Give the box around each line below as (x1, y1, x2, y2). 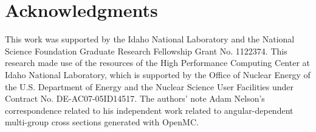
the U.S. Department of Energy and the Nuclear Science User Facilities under (5, 80, 294, 93)
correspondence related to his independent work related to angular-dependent (5, 104, 294, 116)
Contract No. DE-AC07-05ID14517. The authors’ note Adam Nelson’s (5, 92, 265, 105)
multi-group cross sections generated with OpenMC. (5, 116, 199, 128)
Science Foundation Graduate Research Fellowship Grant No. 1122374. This (5, 44, 287, 57)
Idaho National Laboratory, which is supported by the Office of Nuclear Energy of (5, 68, 311, 81)
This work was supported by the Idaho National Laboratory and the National (5, 33, 295, 45)
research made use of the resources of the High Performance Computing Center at (5, 56, 310, 69)
